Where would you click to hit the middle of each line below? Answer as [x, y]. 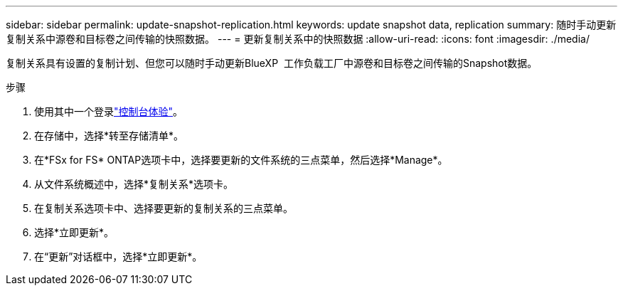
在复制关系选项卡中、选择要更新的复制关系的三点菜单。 [164, 208]
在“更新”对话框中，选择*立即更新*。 [118, 256]
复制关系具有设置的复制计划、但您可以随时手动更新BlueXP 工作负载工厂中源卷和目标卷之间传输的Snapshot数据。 [272, 63]
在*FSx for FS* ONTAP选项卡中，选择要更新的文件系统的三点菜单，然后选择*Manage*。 [241, 160]
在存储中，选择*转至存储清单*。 [109, 136]
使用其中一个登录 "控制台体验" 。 [109, 111]
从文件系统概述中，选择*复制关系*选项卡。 [134, 184]
